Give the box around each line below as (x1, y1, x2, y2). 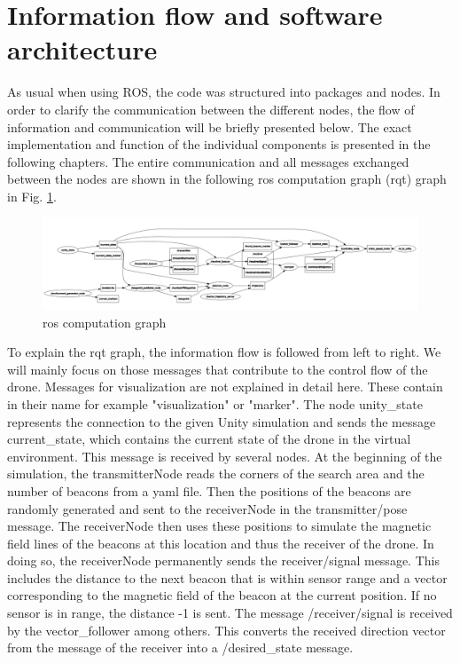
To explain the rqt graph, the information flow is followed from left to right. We (7, 343, 441, 361)
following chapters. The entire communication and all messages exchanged (7, 152, 409, 170)
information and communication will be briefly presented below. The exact (7, 117, 412, 136)
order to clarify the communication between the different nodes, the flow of (7, 99, 415, 118)
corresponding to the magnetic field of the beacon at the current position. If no (7, 586, 437, 604)
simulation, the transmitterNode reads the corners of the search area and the (7, 464, 425, 483)
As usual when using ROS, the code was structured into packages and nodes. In (7, 83, 441, 101)
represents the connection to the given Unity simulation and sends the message (7, 412, 436, 430)
